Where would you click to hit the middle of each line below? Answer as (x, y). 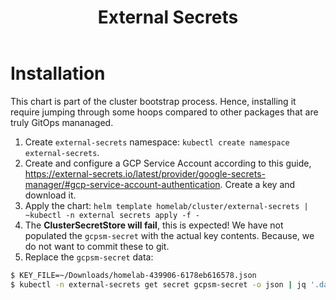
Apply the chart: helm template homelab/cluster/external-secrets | (166, 205)
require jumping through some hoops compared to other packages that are (164, 112)
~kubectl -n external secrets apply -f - (112, 215)
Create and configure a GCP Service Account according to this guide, (168, 163)
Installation (58, 73)
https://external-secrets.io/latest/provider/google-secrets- (145, 173)
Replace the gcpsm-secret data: (89, 257)
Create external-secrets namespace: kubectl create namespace (157, 142)
